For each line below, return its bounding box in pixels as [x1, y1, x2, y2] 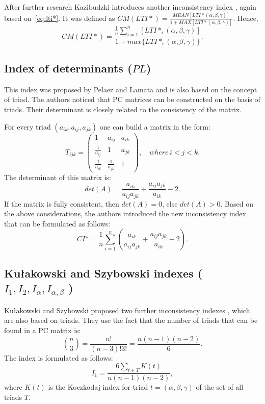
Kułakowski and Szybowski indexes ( [4, 265, 203, 281]
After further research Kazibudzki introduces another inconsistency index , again [4, 2, 256, 12]
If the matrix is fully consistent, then [4, 198, 119, 209]
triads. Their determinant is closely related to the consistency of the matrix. [4, 104, 242, 114]
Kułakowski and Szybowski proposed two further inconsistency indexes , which [4, 305, 250, 315]
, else [162, 198, 178, 209]
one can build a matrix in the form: [99, 121, 210, 132]
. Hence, [233, 12, 258, 23]
